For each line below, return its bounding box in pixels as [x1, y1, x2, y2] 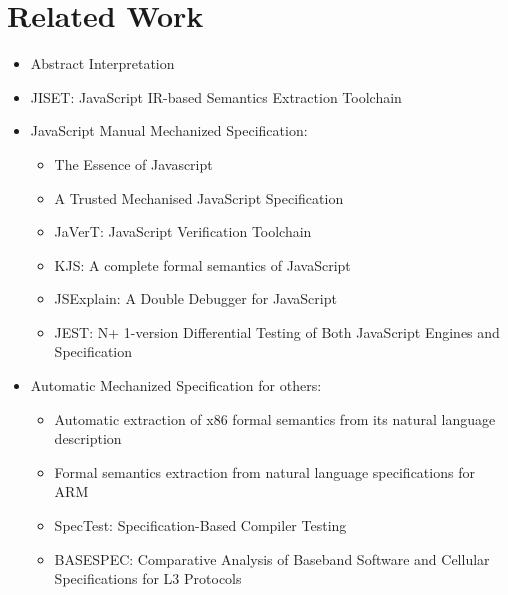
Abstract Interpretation [30, 53, 175, 74]
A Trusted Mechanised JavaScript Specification [54, 187, 344, 208]
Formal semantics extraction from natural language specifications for [54, 461, 475, 482]
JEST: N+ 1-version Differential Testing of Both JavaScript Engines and [54, 321, 500, 342]
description [54, 428, 122, 449]
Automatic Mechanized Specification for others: [30, 375, 322, 396]
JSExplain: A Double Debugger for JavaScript [54, 288, 337, 309]
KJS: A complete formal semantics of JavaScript [54, 254, 351, 275]
